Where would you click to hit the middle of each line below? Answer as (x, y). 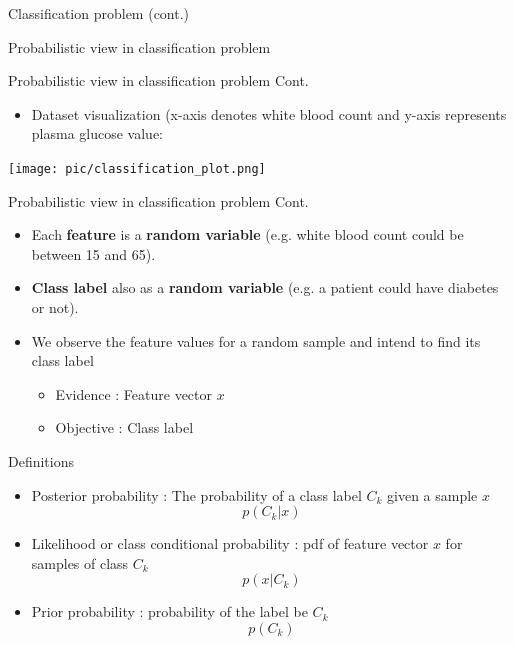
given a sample (432, 494)
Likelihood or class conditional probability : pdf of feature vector (230, 543)
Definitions (41, 460)
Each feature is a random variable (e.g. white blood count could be (247, 234)
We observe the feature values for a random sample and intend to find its (256, 340)
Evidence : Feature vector (134, 393)
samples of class (80, 562)
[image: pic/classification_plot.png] (137, 168)
